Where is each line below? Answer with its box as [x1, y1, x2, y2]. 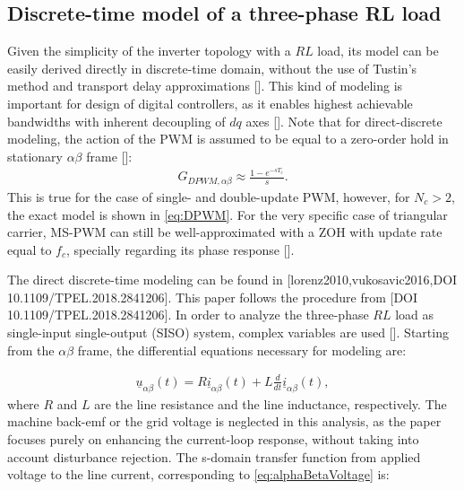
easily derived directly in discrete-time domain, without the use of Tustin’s [7, 58, 417, 77]
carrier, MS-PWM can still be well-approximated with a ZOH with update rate [7, 223, 443, 241]
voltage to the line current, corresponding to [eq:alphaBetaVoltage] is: [7, 465, 390, 484]
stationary [7, 146, 63, 165]
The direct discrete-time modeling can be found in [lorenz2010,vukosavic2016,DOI [7, 270, 458, 289]
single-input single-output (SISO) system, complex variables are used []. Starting [7, 323, 449, 342]
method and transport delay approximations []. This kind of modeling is [7, 76, 403, 95]
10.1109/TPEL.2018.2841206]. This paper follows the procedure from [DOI [7, 287, 418, 306]
